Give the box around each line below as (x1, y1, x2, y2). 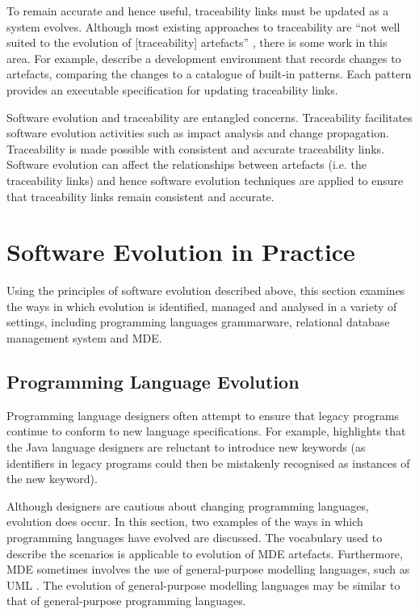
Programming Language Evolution (6, 369, 300, 394)
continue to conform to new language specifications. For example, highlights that (6, 423, 406, 439)
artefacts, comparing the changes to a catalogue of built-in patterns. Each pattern (6, 65, 412, 82)
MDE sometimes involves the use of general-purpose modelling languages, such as (6, 561, 410, 578)
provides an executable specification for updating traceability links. (6, 81, 338, 98)
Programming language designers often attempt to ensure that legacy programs (6, 406, 400, 423)
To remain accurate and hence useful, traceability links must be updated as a (6, 2, 389, 19)
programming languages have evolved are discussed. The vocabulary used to (6, 528, 383, 545)
